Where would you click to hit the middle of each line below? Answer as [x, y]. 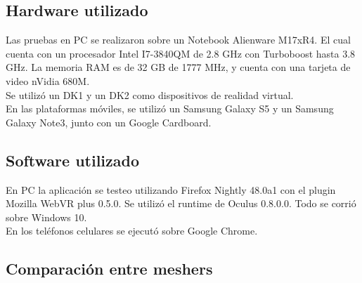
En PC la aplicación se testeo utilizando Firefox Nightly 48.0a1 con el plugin [171, 189]
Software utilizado [73, 160]
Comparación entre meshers [109, 269]
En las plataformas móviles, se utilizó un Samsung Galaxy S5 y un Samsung [170, 108]
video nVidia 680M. [48, 80]
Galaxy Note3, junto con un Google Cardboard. [109, 122]
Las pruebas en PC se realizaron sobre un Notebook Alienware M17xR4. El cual [178, 40]
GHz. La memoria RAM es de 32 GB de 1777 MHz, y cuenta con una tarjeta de [178, 67]
